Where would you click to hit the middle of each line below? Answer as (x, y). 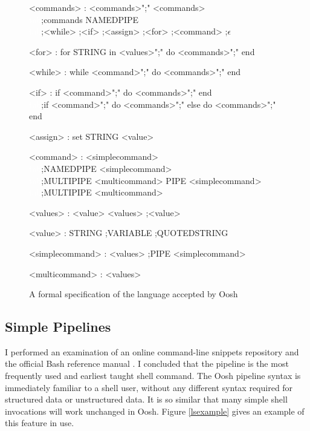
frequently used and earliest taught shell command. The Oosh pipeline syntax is (153, 376)
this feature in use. (40, 423)
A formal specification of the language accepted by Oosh (134, 294)
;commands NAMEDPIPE (90, 19)
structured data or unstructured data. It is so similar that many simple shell (146, 399)
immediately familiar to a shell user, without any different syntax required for (149, 387)
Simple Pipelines (58, 327)
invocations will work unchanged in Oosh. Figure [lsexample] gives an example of (155, 411)
